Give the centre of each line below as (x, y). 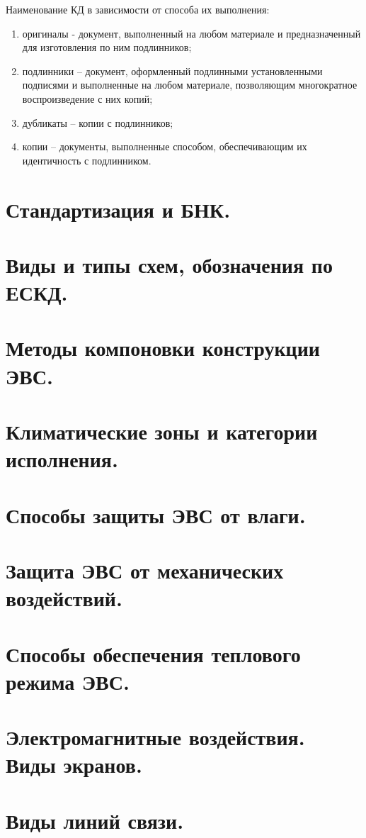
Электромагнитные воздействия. (155, 737)
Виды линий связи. (95, 820)
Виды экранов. (74, 765)
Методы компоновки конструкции (163, 348)
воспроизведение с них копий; (87, 98)
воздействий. (64, 598)
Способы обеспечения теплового (153, 653)
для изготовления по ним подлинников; (107, 47)
